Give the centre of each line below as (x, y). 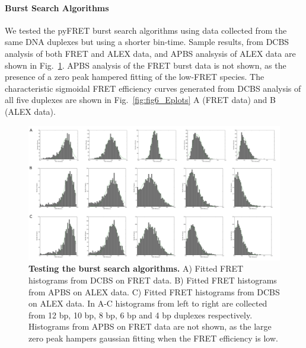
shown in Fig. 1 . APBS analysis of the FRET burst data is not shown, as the (146, 65)
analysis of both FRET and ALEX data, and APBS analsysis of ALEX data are (150, 53)
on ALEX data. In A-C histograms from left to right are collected (148, 303)
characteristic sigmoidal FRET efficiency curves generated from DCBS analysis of (153, 88)
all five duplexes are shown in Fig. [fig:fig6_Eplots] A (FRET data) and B (140, 100)
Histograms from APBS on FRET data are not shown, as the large (150, 326)
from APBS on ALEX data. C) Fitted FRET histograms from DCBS (154, 291)
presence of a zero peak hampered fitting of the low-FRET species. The (135, 77)
